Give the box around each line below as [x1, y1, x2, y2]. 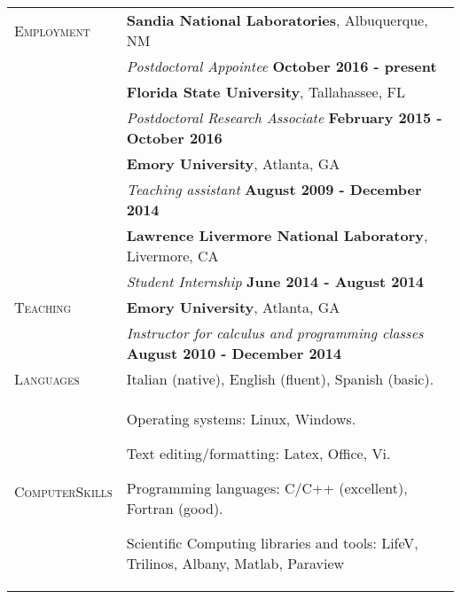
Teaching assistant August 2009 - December [126, 179, 422, 199]
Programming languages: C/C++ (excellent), [126, 478, 408, 498]
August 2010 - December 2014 [126, 343, 342, 363]
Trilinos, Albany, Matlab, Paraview [126, 553, 345, 573]
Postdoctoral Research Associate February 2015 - [126, 107, 442, 128]
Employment [14, 19, 90, 41]
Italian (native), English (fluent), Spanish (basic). [126, 369, 434, 389]
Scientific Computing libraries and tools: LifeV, [126, 533, 418, 553]
